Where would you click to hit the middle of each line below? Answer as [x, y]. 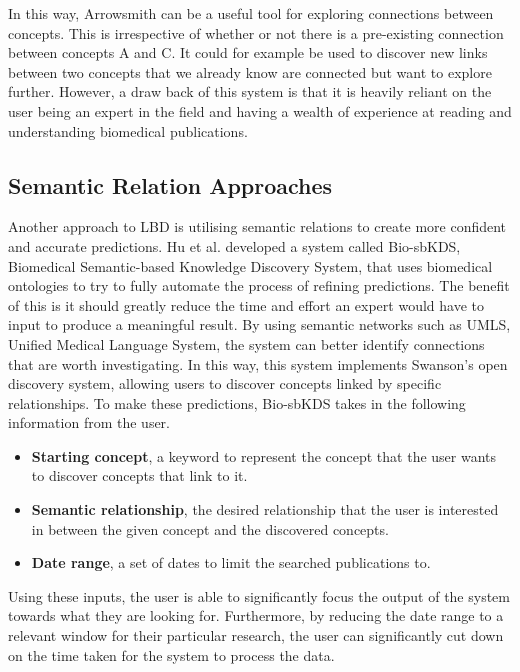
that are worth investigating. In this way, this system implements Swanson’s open [258, 363]
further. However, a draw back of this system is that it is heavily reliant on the [250, 91]
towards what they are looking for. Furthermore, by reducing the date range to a [256, 615]
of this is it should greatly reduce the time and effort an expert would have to [246, 304]
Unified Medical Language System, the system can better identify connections [246, 343]
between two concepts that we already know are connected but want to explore [250, 71]
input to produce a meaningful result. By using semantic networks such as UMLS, [259, 324]
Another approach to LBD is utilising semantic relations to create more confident [257, 226]
